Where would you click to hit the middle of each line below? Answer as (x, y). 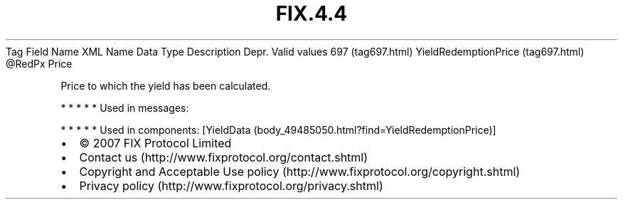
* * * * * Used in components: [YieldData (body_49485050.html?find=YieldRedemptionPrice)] (278, 130)
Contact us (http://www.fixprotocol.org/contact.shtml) (224, 157)
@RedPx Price (39, 63)
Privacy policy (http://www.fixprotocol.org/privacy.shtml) (231, 185)
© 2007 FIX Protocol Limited (155, 143)
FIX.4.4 (311, 14)
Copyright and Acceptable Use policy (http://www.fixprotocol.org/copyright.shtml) (300, 171)
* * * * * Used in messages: (125, 107)
